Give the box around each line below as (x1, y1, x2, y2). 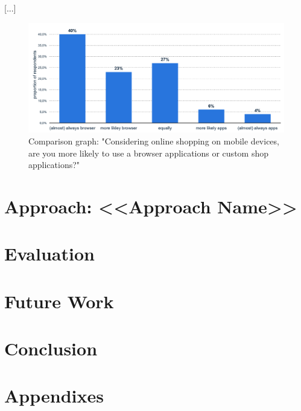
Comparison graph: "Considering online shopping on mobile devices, (28, 134, 279, 147)
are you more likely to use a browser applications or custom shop (28, 146, 268, 159)
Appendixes (4, 383, 104, 408)
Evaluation (4, 241, 95, 266)
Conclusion (4, 336, 98, 361)
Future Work (4, 288, 114, 313)
